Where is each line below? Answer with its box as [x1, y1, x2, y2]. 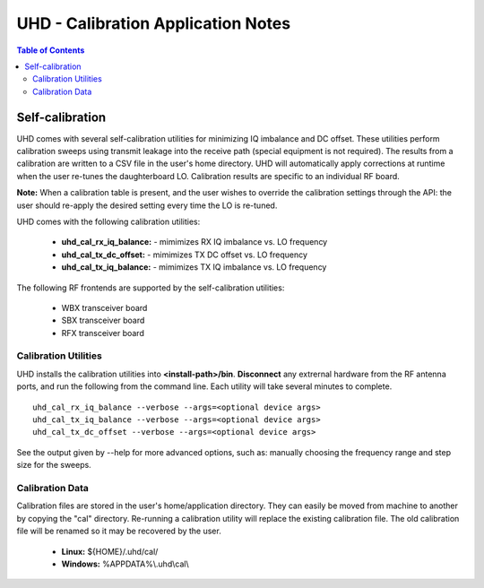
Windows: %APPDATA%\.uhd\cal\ [61, 558, 189, 569]
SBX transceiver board [61, 315, 145, 326]
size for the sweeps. [16, 460, 91, 471]
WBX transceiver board [61, 302, 148, 313]
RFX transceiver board [61, 327, 145, 338]
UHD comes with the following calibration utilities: [16, 216, 201, 227]
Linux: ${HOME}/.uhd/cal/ [61, 546, 159, 557]
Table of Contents [16, 45, 85, 56]
